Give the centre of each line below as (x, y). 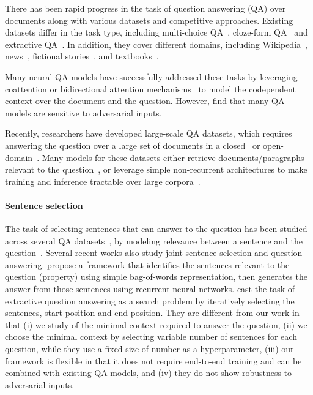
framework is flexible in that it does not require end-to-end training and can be (153, 360)
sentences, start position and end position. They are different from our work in (152, 313)
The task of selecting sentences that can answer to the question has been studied (156, 229)
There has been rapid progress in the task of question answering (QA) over (145, 8)
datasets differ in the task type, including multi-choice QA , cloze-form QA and (156, 32)
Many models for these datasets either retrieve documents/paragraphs (173, 157)
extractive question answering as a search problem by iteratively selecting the (150, 300)
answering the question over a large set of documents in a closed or (133, 145)
